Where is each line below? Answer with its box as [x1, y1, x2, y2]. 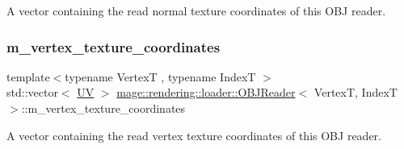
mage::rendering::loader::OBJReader [116, 84, 296, 101]
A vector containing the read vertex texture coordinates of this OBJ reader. [6, 126, 381, 143]
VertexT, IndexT [314, 84, 398, 101]
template [6, 68, 50, 85]
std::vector [6, 84, 58, 101]
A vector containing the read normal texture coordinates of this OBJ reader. [6, 2, 386, 19]
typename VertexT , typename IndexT [65, 68, 256, 85]
